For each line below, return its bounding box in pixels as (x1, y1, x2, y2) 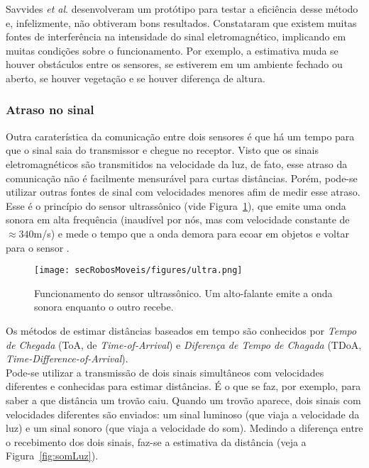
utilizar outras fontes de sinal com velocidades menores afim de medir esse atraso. (6, 184, 360, 199)
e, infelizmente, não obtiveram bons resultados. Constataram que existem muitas (6, 15, 357, 30)
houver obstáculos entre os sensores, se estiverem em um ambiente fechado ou (6, 57, 343, 72)
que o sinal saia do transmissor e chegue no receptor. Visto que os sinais (6, 143, 319, 157)
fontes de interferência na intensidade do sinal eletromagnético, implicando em (6, 29, 346, 44)
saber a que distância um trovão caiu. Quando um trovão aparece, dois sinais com (6, 392, 361, 407)
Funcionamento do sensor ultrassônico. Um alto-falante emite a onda (34, 285, 333, 300)
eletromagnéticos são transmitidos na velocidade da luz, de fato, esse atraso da (6, 156, 348, 171)
